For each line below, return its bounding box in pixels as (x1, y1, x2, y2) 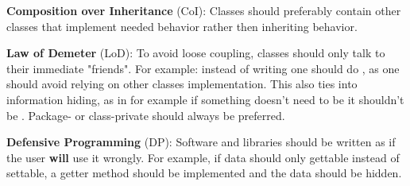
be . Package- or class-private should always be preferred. (6, 107, 285, 123)
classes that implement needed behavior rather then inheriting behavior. (6, 17, 358, 34)
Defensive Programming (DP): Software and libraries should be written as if (6, 134, 396, 150)
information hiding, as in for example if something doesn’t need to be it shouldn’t (6, 91, 404, 107)
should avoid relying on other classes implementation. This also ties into (6, 76, 358, 92)
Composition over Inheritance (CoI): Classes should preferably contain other (6, 2, 401, 18)
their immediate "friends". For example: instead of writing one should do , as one (6, 60, 400, 76)
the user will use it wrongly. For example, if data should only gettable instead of (6, 149, 400, 165)
